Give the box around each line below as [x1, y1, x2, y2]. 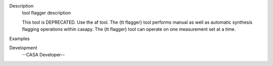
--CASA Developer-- [22, 52, 65, 58]
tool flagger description [22, 10, 71, 16]
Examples [9, 35, 30, 41]
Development [9, 44, 37, 50]
